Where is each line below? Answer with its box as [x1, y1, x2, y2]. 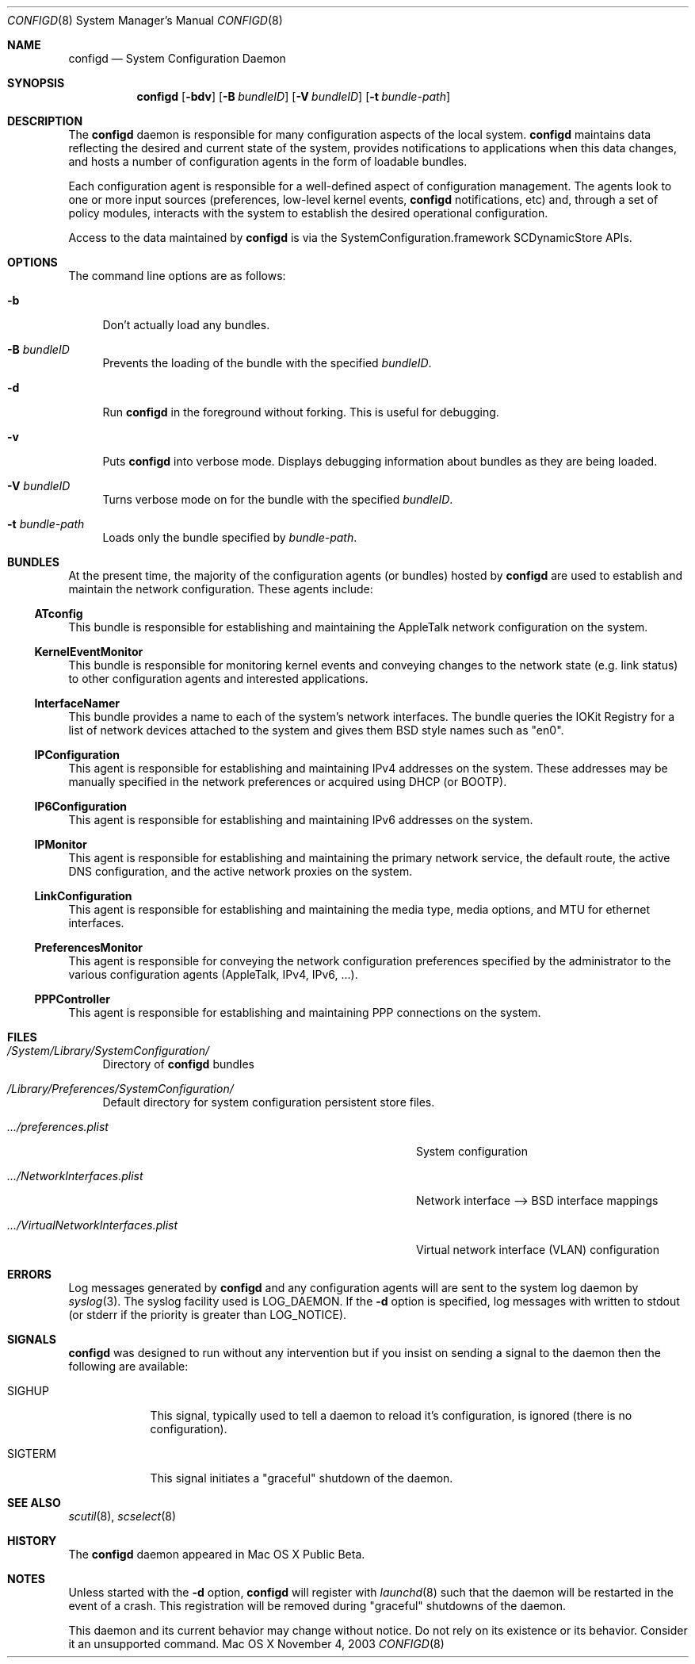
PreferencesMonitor [34, 941, 143, 954]
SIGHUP [7, 1384, 49, 1398]
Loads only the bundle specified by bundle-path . [102, 531, 357, 544]
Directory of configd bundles [102, 1057, 255, 1071]
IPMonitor [34, 838, 87, 851]
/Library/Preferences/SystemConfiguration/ [7, 1082, 234, 1095]
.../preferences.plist [7, 1120, 109, 1133]
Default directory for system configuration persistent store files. [102, 1095, 435, 1109]
